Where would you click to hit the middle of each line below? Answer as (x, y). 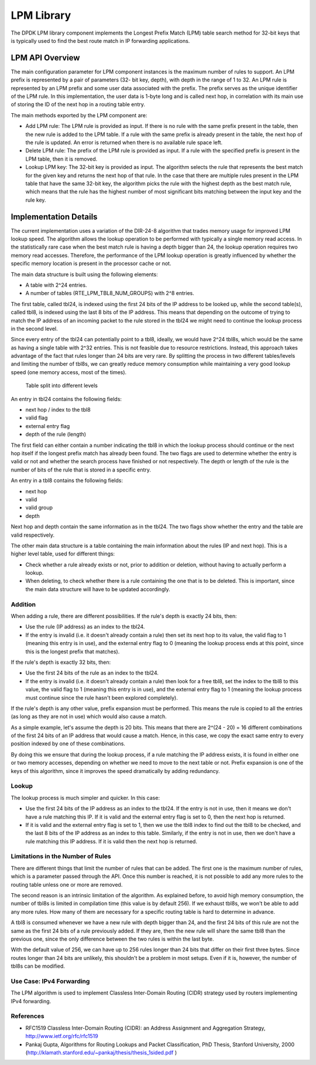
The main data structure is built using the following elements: (84, 274)
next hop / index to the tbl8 (58, 410)
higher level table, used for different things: (63, 554)
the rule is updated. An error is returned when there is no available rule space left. (124, 142)
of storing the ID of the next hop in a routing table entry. (78, 104)
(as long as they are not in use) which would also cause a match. (89, 717)
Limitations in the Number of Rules (61, 856)
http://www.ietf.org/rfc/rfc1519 (62, 1036)
